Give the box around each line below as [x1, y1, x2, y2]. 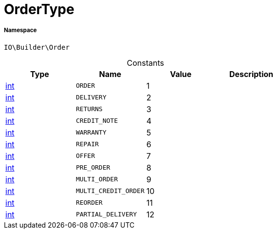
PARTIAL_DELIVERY [75, 211, 137, 218]
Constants [127, 58, 164, 68]
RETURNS [75, 105, 103, 113]
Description [229, 69, 274, 79]
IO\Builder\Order [4, 43, 70, 51]
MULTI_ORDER [75, 175, 118, 183]
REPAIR [75, 140, 99, 148]
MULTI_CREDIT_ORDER [75, 187, 145, 195]
